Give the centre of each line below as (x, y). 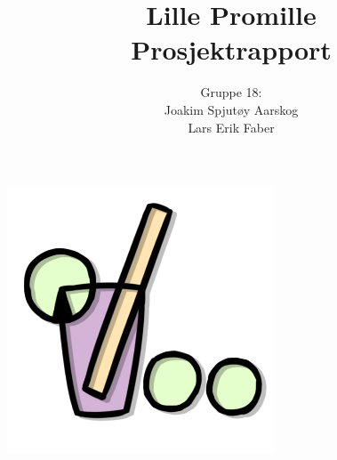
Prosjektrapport (231, 49)
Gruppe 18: (231, 92)
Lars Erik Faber (231, 127)
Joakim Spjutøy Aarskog (231, 109)
